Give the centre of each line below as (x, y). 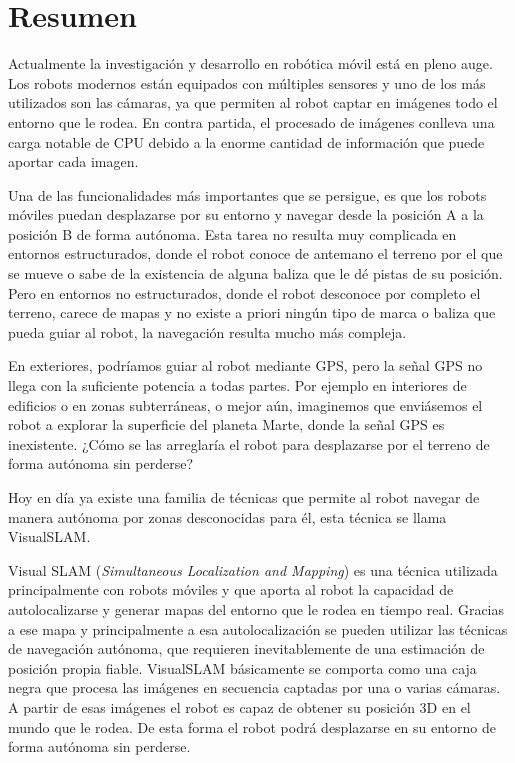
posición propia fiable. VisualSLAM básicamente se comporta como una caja (242, 667)
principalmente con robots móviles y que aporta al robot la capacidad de (231, 589)
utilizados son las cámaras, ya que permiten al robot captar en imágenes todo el (253, 102)
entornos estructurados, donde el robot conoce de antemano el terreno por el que (255, 253)
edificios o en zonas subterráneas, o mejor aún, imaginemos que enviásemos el (245, 404)
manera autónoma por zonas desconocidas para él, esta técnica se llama (227, 516)
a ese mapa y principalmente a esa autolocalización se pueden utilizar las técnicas (258, 628)
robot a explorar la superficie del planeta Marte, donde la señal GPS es (226, 424)
